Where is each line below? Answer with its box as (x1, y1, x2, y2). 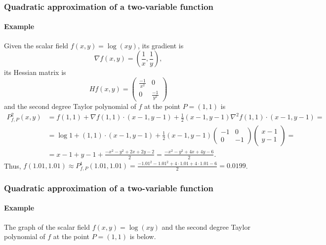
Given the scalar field (4, 40, 69, 50)
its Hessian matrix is (4, 67, 66, 77)
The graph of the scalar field (4, 221, 90, 232)
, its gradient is (137, 40, 184, 50)
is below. (129, 231, 156, 242)
